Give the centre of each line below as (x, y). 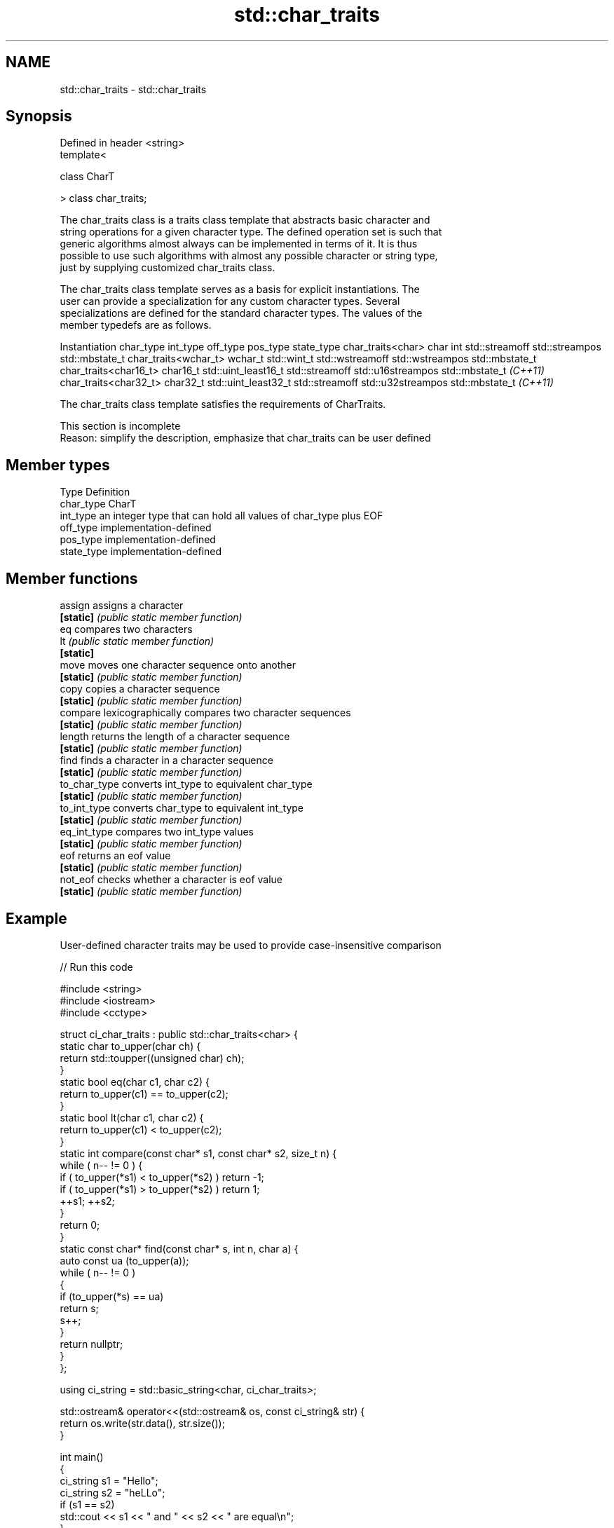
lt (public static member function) (137, 641)
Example (36, 918)
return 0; (80, 1225)
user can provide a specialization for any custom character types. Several (230, 301)
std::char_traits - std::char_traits (133, 89)
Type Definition (95, 492)
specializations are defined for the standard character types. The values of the (241, 313)
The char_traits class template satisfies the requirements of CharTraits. (223, 404)
